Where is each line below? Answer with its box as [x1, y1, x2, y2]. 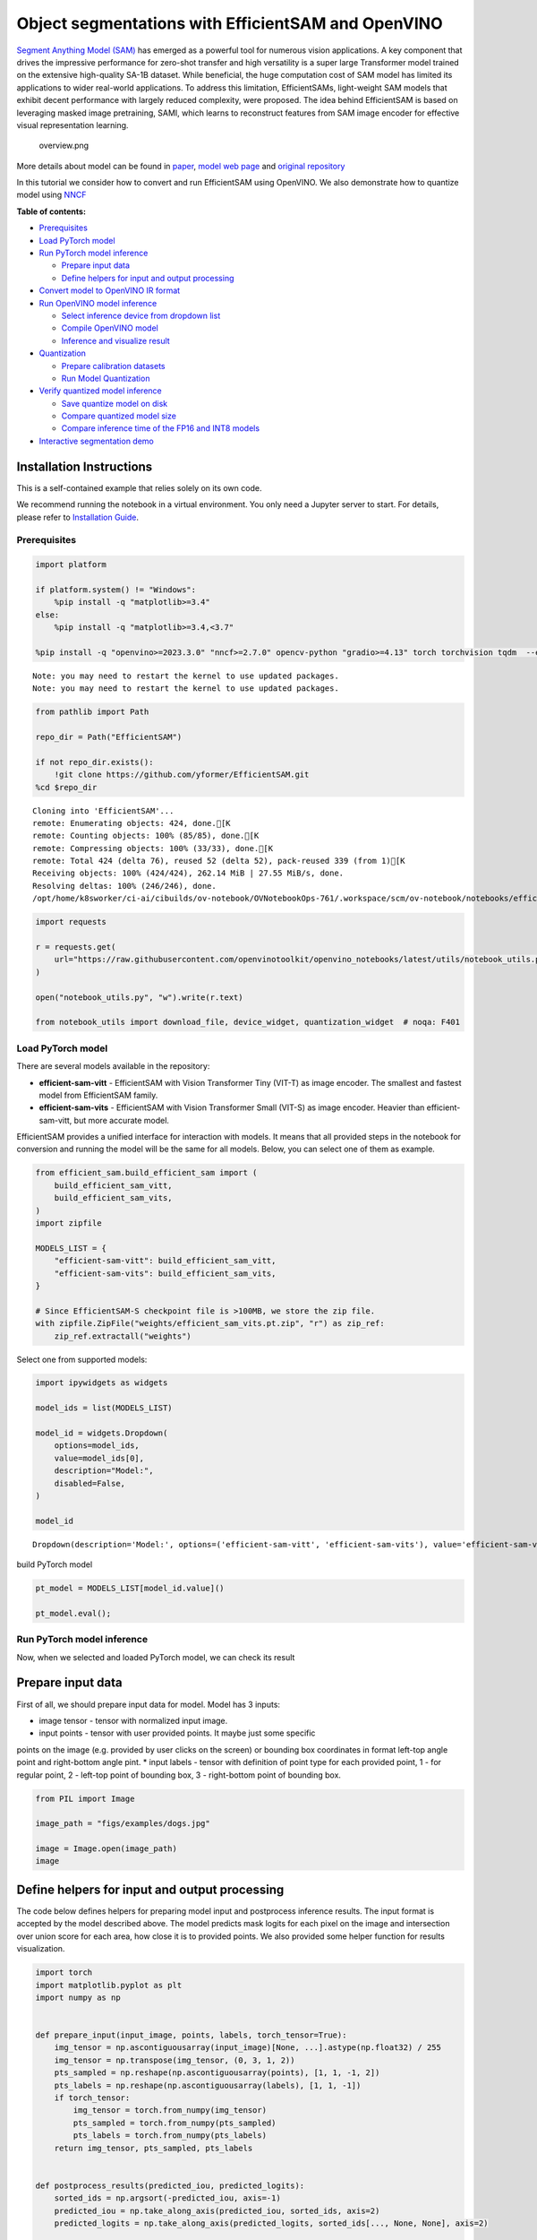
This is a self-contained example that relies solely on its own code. [16, 482, 262, 493]
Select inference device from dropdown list [61, 310, 221, 321]
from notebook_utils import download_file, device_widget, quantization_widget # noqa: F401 [35, 1017, 461, 1028]
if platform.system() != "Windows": [35, 584, 197, 595]
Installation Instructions [16, 459, 153, 474]
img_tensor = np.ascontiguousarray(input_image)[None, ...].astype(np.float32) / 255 [54, 2043, 442, 2053]
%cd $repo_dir [35, 782, 98, 792]
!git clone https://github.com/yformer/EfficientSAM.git [54, 770, 310, 780]
